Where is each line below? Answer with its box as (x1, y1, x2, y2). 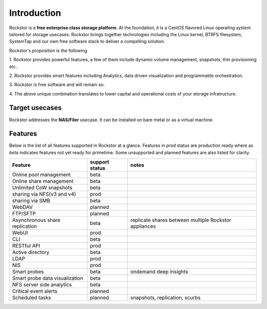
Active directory (12, 249, 49, 256)
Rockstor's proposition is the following (9, 47, 88, 53)
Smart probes (12, 268, 44, 275)
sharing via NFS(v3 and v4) (12, 191, 76, 198)
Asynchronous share (12, 217, 61, 223)
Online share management (12, 178, 74, 185)
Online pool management (12, 171, 71, 178)
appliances (130, 223, 156, 230)
